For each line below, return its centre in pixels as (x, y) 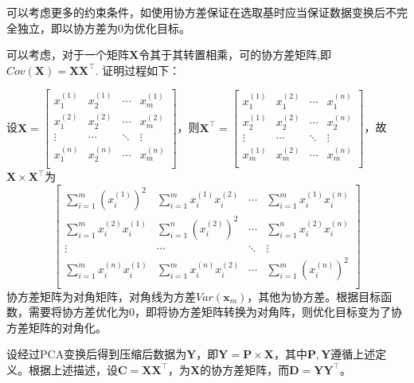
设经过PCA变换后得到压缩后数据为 (97, 354)
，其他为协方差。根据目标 (314, 296)
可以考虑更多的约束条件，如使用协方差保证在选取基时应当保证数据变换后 (196, 12)
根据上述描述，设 (73, 369)
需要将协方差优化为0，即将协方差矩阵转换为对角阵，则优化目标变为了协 (215, 312)
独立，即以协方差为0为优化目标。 (103, 27)
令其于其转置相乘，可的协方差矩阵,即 (235, 55)
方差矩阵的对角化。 (57, 327)
